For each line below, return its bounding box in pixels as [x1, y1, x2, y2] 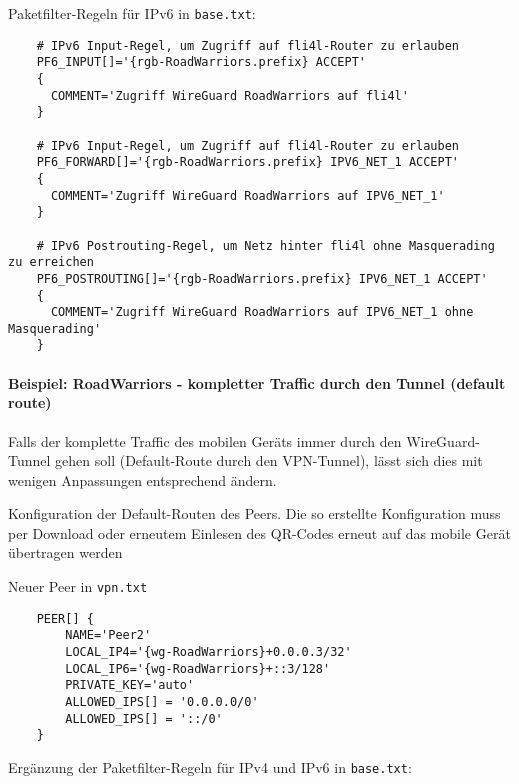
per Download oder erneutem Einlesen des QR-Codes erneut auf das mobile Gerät [8, 522, 511, 543]
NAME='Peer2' [65, 628, 152, 643]
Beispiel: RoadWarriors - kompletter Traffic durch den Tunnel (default [8, 372, 506, 393]
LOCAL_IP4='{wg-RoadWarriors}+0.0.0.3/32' [65, 645, 352, 660]
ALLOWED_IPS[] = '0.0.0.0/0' [65, 695, 259, 710]
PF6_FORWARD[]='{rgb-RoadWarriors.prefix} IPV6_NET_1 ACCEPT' [36, 155, 460, 170]
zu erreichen [8, 255, 94, 270]
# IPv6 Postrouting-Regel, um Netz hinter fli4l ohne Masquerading [36, 238, 495, 253]
